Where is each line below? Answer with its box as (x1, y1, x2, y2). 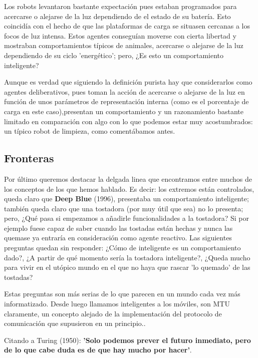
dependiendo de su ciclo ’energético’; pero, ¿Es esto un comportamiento (4, 50, 224, 60)
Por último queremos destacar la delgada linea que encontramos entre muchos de (4, 173, 252, 184)
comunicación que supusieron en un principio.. (4, 318, 146, 328)
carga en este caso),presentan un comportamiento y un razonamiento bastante (4, 106, 243, 116)
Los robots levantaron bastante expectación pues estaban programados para (4, 1, 237, 11)
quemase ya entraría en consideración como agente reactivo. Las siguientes (4, 232, 232, 243)
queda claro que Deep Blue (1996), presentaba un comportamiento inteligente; (4, 193, 249, 204)
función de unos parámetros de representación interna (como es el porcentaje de (4, 96, 249, 107)
